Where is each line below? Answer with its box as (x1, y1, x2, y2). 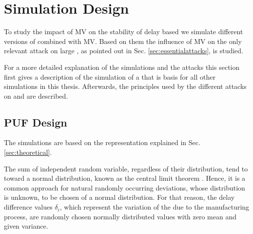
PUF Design (4, 114, 67, 129)
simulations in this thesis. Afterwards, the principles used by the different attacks (4, 81, 247, 91)
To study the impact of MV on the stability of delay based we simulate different (4, 26, 243, 37)
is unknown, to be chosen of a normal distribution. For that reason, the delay (4, 192, 235, 202)
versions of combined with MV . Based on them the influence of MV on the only (4, 36, 242, 46)
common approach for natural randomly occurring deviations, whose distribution (4, 182, 245, 192)
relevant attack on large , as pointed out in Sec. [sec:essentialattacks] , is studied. (4, 45, 243, 56)
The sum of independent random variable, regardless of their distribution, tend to (4, 163, 248, 173)
